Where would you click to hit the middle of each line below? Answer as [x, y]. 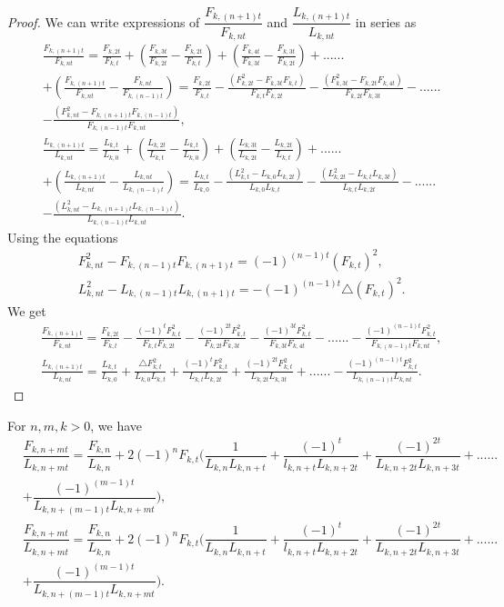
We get [27, 310]
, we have [116, 425]
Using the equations [63, 237]
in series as [386, 21]
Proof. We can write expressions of [104, 21]
